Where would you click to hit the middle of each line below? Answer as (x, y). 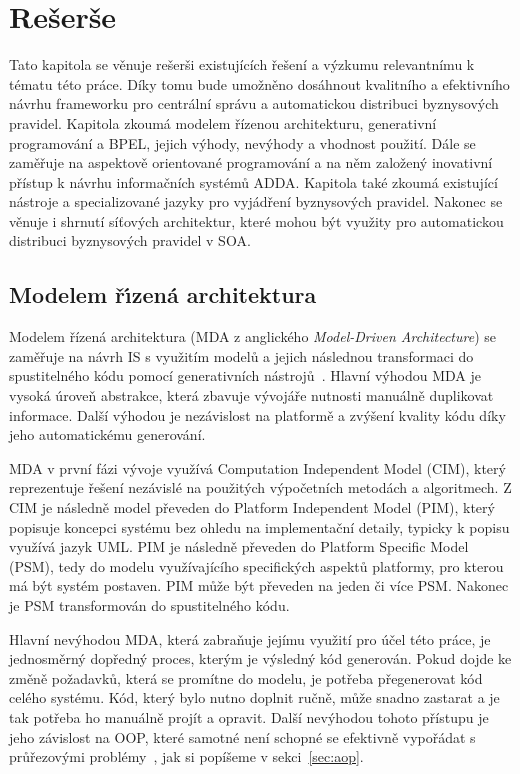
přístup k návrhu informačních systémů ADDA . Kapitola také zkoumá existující (253, 181)
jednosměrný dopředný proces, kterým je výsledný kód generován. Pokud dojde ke (260, 658)
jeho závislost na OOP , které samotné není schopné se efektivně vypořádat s (242, 736)
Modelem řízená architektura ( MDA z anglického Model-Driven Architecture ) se (253, 336)
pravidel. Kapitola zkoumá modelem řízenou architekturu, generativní (223, 122)
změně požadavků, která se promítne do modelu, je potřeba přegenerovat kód (246, 677)
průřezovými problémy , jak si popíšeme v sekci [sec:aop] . (186, 756)
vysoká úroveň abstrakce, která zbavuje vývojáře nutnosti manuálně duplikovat (251, 395)
